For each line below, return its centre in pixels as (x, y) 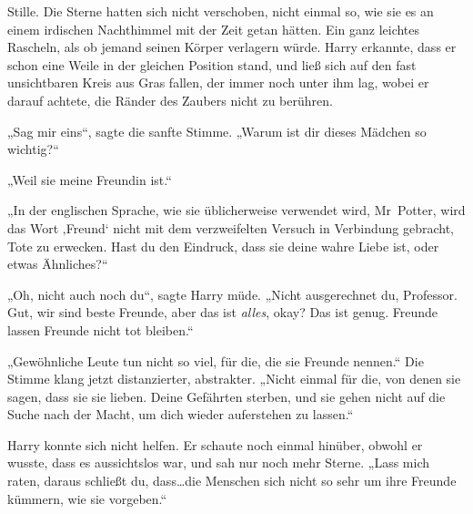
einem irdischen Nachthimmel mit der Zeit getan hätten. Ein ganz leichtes (214, 29)
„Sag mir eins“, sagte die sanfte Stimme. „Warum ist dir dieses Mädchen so (217, 131)
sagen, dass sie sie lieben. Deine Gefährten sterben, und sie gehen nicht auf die (226, 396)
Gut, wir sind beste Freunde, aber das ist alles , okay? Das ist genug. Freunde (223, 312)
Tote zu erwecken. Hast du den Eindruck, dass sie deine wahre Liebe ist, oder (223, 246)
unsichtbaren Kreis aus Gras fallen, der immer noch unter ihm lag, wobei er (218, 82)
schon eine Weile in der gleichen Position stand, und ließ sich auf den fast (212, 64)
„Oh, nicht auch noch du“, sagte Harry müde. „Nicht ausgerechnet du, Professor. (232, 294)
